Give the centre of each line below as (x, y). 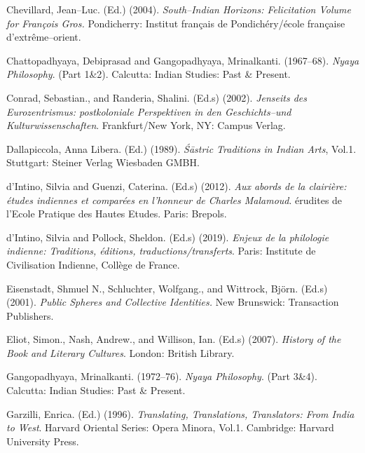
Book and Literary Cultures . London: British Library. (120, 352)
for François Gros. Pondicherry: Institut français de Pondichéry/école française (176, 23)
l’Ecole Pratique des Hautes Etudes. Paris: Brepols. (117, 214)
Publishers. (30, 315)
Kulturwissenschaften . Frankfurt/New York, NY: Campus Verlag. (146, 125)
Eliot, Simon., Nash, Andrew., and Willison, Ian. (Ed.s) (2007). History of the (174, 339)
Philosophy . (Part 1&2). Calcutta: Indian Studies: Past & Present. (149, 74)
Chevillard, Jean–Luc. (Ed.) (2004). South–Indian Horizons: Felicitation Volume (179, 9)
